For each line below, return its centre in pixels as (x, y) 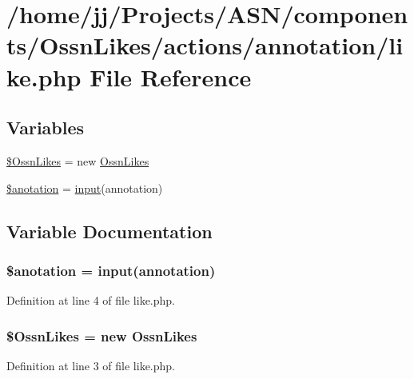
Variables (46, 128)
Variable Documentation (109, 231)
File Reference (171, 76)
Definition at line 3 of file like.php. (91, 365)
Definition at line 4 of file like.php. (91, 300)
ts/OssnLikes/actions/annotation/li (205, 45)
